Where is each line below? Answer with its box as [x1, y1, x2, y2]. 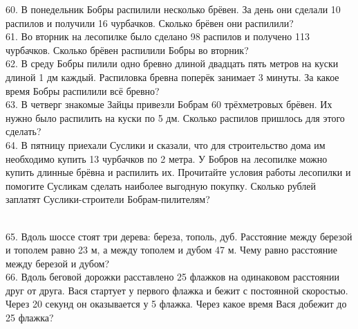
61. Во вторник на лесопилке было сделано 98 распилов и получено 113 [6, 29, 310, 44]
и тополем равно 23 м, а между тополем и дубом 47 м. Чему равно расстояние [6, 242, 337, 257]
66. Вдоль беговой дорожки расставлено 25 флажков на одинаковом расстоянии [6, 269, 340, 284]
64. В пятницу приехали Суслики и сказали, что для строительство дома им [6, 137, 326, 152]
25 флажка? [6, 310, 54, 325]
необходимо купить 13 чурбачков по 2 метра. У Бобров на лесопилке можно [6, 151, 328, 166]
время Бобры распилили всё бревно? [6, 83, 160, 98]
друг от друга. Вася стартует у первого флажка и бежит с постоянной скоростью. [6, 283, 348, 297]
